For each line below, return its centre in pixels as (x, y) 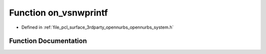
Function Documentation (48, 41)
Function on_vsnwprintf (59, 13)
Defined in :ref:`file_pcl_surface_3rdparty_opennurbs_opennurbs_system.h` (98, 27)
